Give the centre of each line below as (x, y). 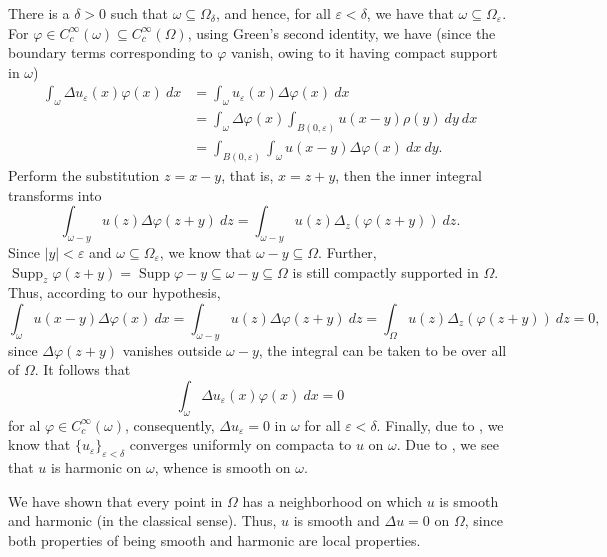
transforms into (55, 194)
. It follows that (82, 369)
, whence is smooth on (222, 467)
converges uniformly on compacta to (240, 444)
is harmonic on (96, 467)
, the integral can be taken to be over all (382, 349)
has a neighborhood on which (332, 500)
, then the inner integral (408, 174)
